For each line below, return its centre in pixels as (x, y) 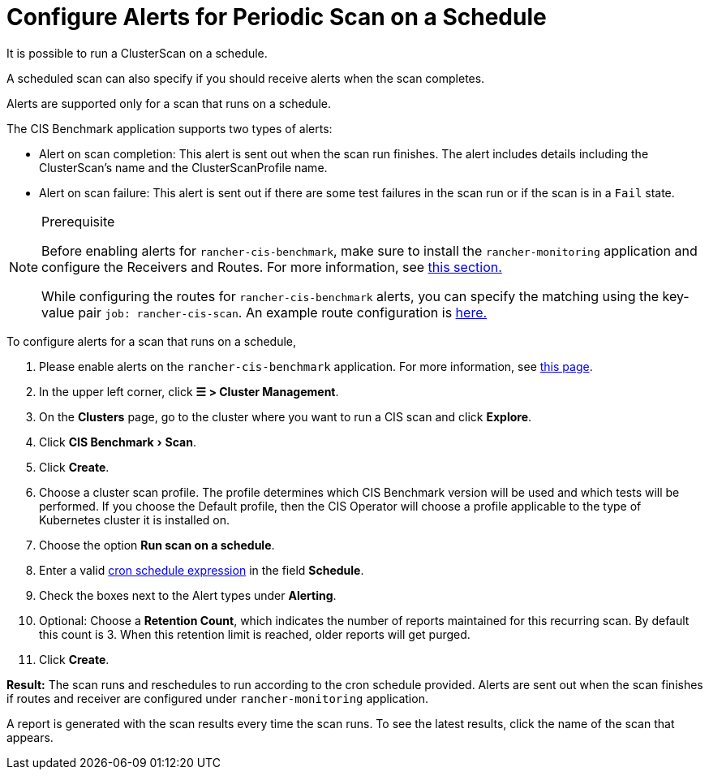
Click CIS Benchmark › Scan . (118, 442)
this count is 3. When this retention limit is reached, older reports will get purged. (255, 634)
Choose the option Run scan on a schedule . (157, 545)
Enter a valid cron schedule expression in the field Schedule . (202, 570)
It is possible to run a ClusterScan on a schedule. (137, 53)
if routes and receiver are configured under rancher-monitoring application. (217, 698)
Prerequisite (78, 221)
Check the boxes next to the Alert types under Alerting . (188, 595)
